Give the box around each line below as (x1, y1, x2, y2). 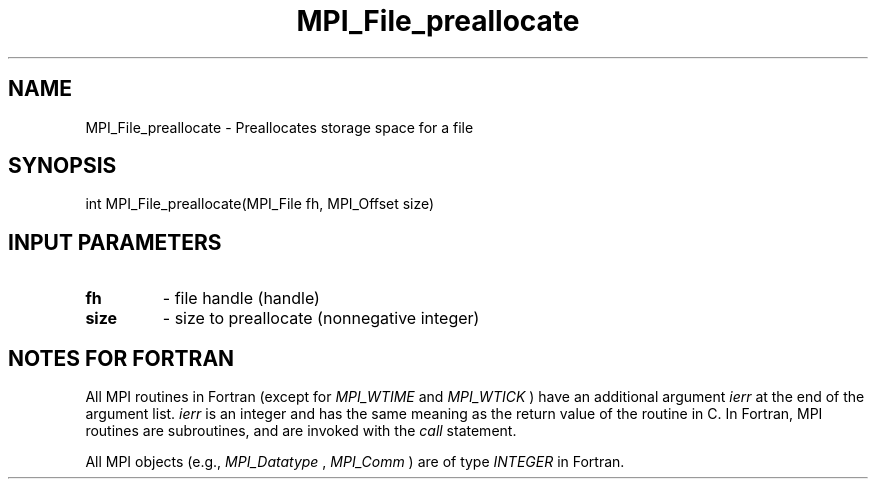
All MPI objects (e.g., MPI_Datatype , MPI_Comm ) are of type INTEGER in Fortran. (85, 453, 625, 471)
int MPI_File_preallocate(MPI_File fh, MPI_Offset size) (85, 195, 435, 213)
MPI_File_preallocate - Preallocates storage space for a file (85, 118, 474, 136)
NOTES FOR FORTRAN (8, 345, 235, 371)
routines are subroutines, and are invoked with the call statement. (85, 422, 517, 440)
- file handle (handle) (162, 288, 320, 309)
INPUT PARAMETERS (8, 229, 222, 255)
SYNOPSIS (8, 153, 117, 179)
